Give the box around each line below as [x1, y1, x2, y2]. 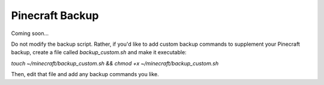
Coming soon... [11, 30, 49, 37]
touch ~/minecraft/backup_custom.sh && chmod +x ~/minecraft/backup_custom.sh [11, 59, 219, 67]
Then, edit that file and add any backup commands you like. [11, 71, 159, 78]
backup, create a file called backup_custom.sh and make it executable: [11, 49, 187, 56]
